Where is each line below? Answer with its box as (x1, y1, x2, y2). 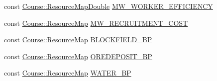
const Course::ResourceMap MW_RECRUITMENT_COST (4, 17, 188, 28)
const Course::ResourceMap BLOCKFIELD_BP (4, 34, 152, 45)
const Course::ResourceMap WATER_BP (4, 68, 131, 78)
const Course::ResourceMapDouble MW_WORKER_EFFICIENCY (4, 1, 213, 11)
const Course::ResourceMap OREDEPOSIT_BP (4, 51, 152, 61)
